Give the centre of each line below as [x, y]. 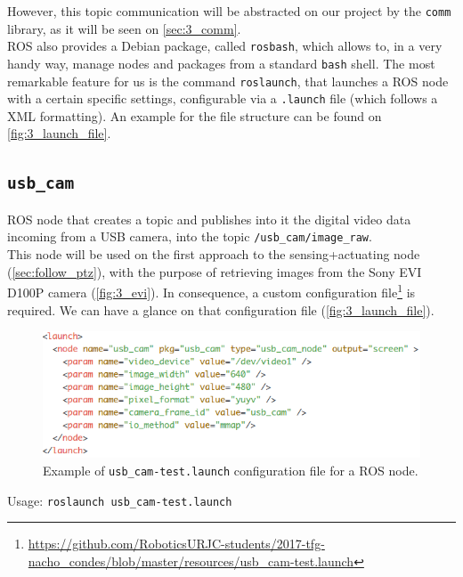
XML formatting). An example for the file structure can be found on [195, 115]
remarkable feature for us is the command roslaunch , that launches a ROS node [228, 81]
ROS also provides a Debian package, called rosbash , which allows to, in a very [225, 46]
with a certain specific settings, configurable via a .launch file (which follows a [223, 98]
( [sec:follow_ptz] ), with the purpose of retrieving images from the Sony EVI [215, 271]
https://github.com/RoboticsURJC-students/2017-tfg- [176, 544]
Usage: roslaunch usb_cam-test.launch [120, 500]
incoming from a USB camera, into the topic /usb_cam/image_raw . [190, 236]
